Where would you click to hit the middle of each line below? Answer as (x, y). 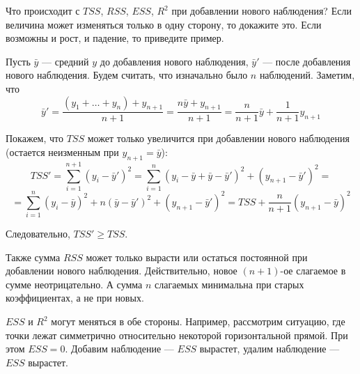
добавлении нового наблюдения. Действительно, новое (122, 271)
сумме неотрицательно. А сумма (74, 284)
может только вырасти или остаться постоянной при (197, 257)
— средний (65, 61)
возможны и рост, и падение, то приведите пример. (115, 38)
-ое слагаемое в (313, 271)
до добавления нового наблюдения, (174, 61)
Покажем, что (35, 138)
